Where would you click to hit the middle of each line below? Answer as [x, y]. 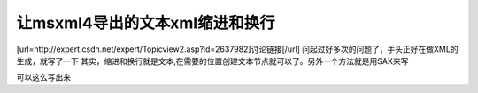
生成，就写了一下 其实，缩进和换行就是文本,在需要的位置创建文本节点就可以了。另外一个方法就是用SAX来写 [212, 61]
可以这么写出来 [43, 77]
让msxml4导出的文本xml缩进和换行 [146, 23]
